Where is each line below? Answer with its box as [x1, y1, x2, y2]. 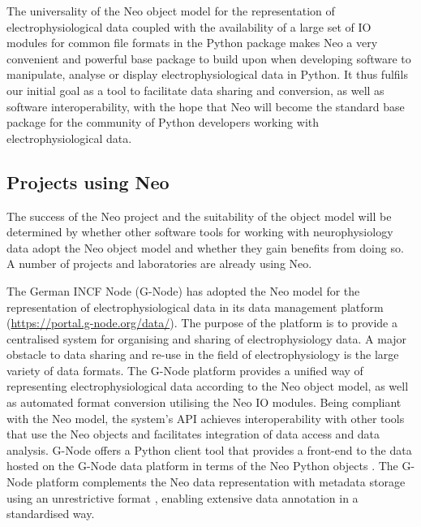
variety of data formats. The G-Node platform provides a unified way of [6, 361, 363, 378]
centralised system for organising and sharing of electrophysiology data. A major [6, 330, 407, 347]
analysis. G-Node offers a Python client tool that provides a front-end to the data [6, 441, 412, 458]
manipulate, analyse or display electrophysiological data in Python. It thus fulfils [6, 66, 408, 83]
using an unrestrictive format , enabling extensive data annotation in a [6, 489, 359, 506]
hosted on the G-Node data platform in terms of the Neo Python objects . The [6, 457, 398, 474]
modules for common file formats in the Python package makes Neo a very [6, 34, 378, 51]
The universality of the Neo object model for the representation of [6, 2, 335, 19]
